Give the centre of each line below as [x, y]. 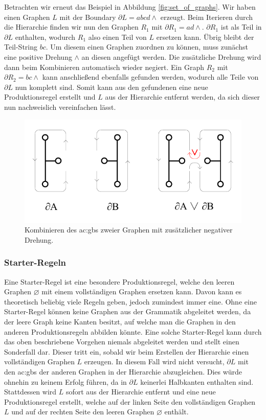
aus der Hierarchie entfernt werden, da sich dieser [183, 97]
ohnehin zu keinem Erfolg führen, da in [65, 381]
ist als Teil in [241, 27]
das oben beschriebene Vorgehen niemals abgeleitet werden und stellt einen [122, 342]
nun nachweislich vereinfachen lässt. [60, 107]
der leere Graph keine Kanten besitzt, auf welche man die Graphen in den [120, 321]
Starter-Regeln [35, 262]
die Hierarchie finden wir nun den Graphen [71, 27]
